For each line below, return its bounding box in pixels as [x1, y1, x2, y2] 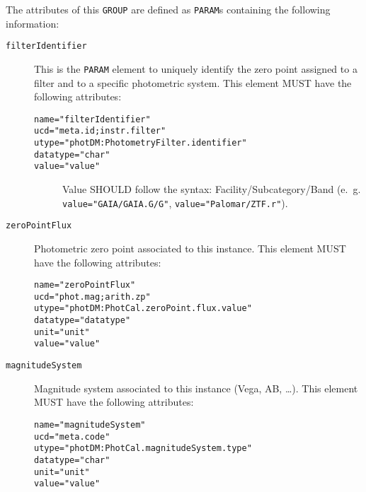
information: [6, 16, 59, 30]
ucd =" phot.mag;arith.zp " [34, 291, 151, 302]
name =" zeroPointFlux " [34, 280, 136, 291]
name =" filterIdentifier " [34, 114, 151, 124]
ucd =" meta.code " [34, 431, 110, 442]
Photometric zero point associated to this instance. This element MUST [34, 240, 346, 255]
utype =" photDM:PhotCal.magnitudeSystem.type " [34, 443, 252, 454]
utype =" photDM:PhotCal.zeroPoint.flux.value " [34, 303, 252, 314]
